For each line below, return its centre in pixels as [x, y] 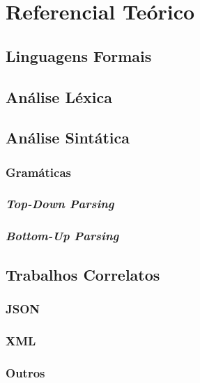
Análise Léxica [59, 96]
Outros [25, 372]
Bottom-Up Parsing [62, 236]
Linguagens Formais [79, 55]
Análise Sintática [68, 138]
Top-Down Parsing [60, 204]
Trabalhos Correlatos [83, 274]
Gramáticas [38, 172]
